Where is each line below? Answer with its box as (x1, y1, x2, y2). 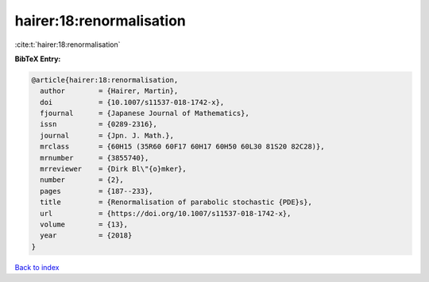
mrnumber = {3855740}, (40, 153, 149, 162)
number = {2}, (40, 176, 125, 184)
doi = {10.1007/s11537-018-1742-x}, (40, 98, 225, 106)
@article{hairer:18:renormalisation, (31, 75, 179, 84)
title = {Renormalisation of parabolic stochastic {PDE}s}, (40, 198, 313, 207)
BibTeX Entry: (14, 54, 61, 64)
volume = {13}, (40, 220, 129, 229)
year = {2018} (40, 231, 133, 240)
